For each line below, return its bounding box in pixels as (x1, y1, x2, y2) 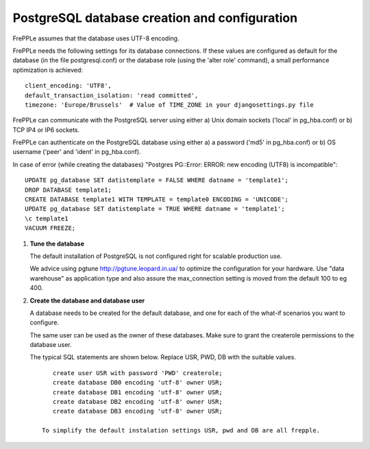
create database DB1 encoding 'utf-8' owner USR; (52, 388, 223, 396)
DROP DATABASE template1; (25, 185, 112, 194)
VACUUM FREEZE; (25, 224, 76, 232)
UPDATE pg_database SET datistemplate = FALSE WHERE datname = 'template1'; (25, 177, 289, 184)
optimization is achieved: (12, 66, 84, 74)
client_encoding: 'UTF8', (25, 82, 112, 90)
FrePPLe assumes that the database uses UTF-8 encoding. (12, 34, 180, 42)
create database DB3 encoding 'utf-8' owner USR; (52, 407, 223, 415)
